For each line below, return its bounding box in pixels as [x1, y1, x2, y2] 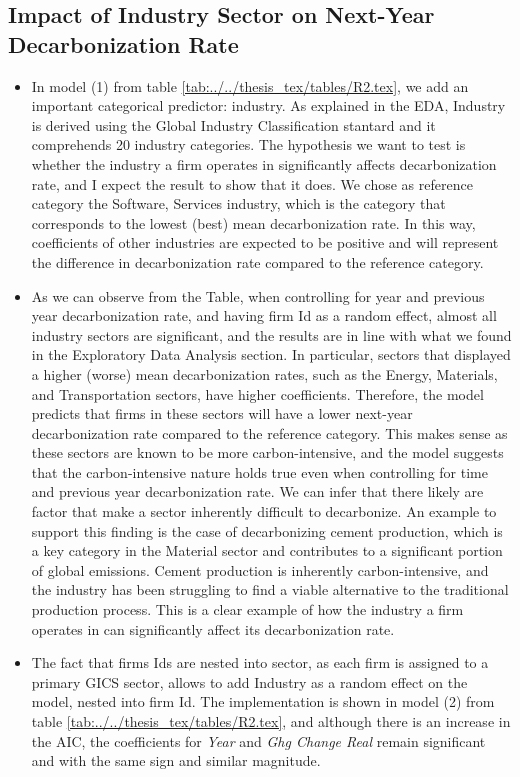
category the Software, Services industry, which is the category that [31, 193, 446, 214]
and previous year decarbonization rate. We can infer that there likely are [31, 481, 484, 502]
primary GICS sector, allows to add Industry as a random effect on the [31, 671, 468, 692]
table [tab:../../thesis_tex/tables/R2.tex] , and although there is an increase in [31, 711, 511, 731]
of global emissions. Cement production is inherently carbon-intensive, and [31, 559, 489, 580]
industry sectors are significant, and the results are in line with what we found [31, 324, 512, 345]
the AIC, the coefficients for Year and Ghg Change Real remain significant [31, 730, 486, 751]
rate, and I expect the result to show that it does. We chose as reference [31, 173, 473, 194]
